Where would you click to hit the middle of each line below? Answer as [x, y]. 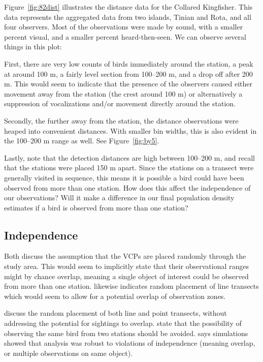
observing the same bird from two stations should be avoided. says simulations [126, 333]
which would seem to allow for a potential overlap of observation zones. [115, 296]
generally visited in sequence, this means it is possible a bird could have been [124, 177]
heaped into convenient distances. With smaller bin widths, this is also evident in [130, 130]
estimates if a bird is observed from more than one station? [96, 207]
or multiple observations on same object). [69, 353]
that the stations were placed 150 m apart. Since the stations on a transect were [129, 168]
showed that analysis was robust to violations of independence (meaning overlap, [130, 343]
